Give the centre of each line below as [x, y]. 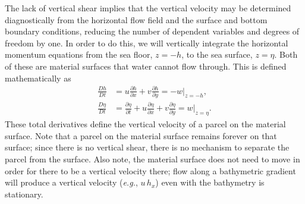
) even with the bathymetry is [210, 182]
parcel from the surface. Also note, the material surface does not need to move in [152, 159]
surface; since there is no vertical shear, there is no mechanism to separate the [147, 147]
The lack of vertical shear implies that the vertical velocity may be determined [148, 8]
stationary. [24, 194]
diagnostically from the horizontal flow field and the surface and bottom [136, 19]
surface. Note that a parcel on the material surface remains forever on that [141, 135]
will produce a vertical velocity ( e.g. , [71, 182]
